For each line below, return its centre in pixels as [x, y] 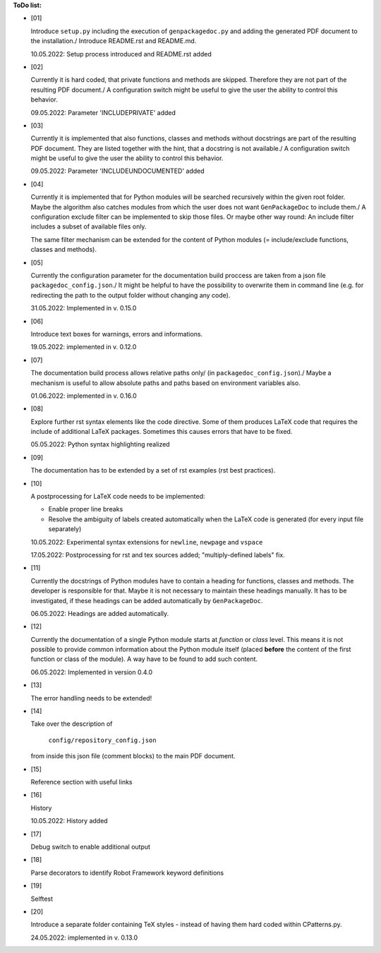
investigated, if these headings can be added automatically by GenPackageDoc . [147, 600]
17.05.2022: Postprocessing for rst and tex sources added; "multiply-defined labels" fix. [158, 554]
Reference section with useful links [81, 782]
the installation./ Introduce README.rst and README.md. [114, 41]
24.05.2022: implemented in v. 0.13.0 [84, 937]
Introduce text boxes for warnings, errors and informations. [117, 334]
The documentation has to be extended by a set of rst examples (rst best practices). [153, 471]
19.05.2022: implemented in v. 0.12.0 [84, 347]
